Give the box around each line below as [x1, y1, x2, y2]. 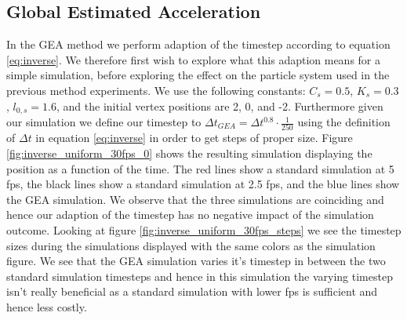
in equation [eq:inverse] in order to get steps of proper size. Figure [35, 129, 353, 146]
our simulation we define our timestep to [6, 114, 202, 130]
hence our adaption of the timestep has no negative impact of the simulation [6, 206, 374, 223]
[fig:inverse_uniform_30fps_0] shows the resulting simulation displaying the [6, 144, 372, 161]
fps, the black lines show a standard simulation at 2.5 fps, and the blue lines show [6, 176, 400, 192]
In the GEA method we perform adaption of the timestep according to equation [6, 36, 391, 53]
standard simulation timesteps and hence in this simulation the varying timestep [6, 267, 393, 284]
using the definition [297, 114, 391, 130]
